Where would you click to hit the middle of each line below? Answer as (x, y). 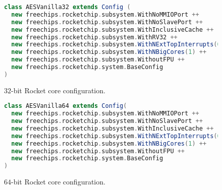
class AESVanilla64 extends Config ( (66, 106)
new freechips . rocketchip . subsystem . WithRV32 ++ (94, 37)
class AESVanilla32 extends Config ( (67, 7)
